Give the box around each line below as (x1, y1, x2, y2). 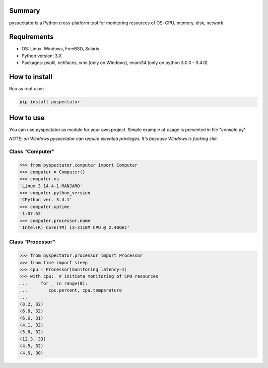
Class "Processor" (9, 238, 56, 245)
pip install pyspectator (19, 99, 80, 105)
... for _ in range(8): (19, 281, 88, 286)
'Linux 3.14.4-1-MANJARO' (19, 183, 83, 189)
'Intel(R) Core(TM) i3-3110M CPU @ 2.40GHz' (19, 225, 130, 230)
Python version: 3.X (21, 53, 62, 59)
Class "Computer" (9, 148, 55, 155)
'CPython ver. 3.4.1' (19, 197, 72, 203)
